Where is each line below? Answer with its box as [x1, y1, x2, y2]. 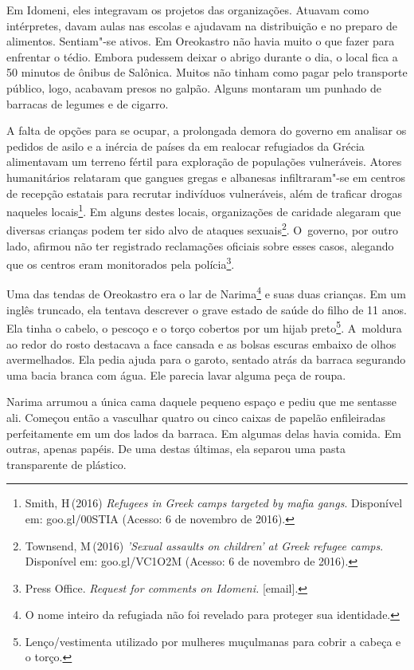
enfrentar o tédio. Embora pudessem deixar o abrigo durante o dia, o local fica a [6, 48, 398, 65]
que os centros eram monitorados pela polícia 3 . [6, 254, 235, 272]
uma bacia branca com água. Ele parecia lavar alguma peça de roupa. [6, 366, 346, 383]
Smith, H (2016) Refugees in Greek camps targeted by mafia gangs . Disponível [25, 495, 403, 511]
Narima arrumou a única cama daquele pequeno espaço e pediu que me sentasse [6, 393, 396, 410]
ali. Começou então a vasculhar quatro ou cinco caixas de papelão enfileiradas [6, 408, 385, 425]
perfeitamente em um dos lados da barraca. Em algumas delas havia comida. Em [6, 424, 401, 441]
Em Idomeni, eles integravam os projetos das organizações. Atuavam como [6, 2, 369, 18]
